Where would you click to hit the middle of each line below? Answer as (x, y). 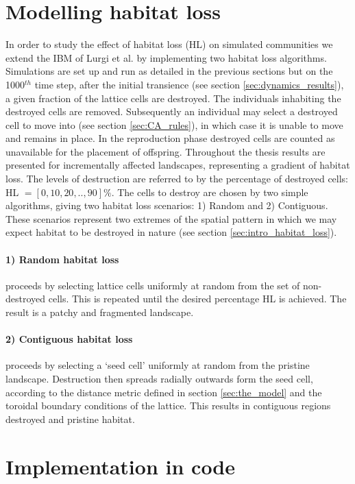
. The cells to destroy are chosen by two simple (210, 192)
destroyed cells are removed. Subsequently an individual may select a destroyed (172, 111)
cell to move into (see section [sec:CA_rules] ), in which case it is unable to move (174, 124)
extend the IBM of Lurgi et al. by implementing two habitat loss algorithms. (166, 57)
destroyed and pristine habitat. (70, 419)
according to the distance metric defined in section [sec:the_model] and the (164, 392)
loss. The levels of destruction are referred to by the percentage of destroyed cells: (177, 179)
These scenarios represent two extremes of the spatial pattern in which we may (171, 218)
